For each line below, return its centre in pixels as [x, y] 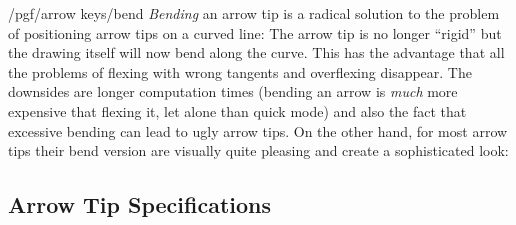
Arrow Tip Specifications [140, 204]
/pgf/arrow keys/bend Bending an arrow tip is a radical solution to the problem [254, 13]
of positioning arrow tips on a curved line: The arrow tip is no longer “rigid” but [255, 32]
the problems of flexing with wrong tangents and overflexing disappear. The [240, 71]
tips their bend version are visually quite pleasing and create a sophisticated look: [258, 150]
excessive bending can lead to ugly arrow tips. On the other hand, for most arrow [258, 130]
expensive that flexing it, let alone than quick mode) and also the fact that [237, 110]
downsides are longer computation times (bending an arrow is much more [233, 91]
